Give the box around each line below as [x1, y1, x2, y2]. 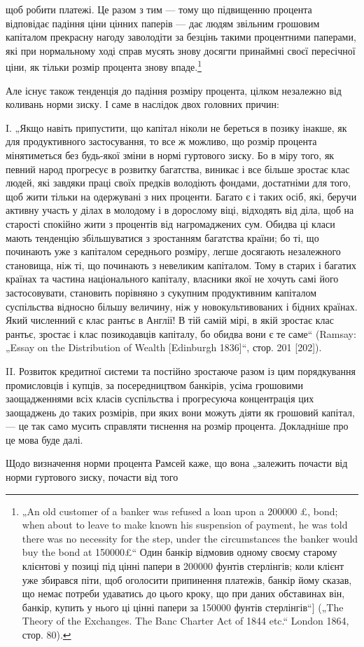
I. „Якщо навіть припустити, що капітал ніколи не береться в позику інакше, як [6, 120, 347, 135]
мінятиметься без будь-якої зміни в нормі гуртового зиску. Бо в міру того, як [6, 148, 335, 162]
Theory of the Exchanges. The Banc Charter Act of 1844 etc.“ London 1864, [22, 613, 349, 628]
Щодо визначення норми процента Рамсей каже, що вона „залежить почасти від [6, 456, 348, 470]
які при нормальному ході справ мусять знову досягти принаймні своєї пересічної [6, 43, 356, 57]
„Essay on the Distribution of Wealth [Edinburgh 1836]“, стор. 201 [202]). [6, 340, 322, 355]
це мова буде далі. [6, 432, 83, 447]
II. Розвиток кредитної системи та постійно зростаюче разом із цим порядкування [6, 363, 356, 378]
